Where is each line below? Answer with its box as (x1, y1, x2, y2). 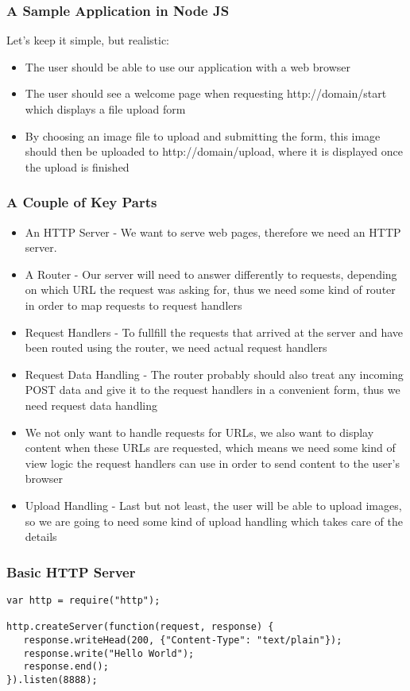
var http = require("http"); (6, 594, 161, 606)
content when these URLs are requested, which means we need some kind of (25, 439, 396, 456)
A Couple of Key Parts (6, 192, 157, 212)
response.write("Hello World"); (23, 647, 195, 659)
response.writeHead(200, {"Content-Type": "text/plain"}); (23, 634, 342, 646)
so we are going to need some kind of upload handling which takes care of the (25, 512, 403, 529)
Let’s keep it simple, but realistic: (6, 32, 170, 48)
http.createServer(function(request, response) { (6, 621, 274, 633)
